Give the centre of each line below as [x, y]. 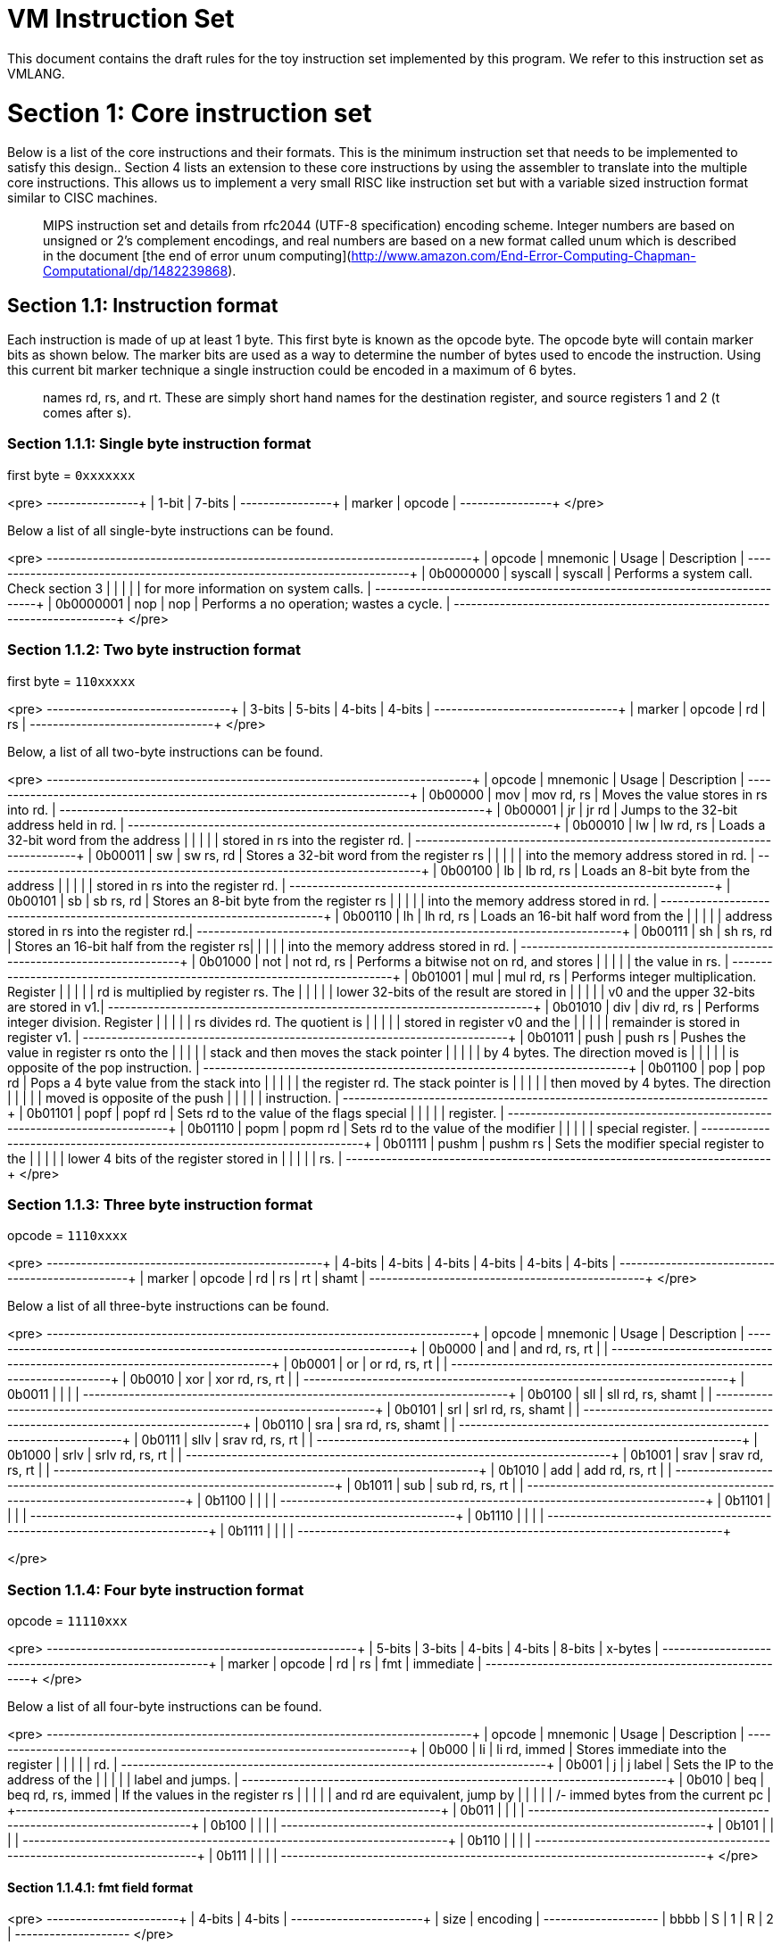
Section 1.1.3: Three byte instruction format [160, 1204]
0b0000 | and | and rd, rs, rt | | [519, 1349]
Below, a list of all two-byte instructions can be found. [165, 751]
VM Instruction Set [121, 19]
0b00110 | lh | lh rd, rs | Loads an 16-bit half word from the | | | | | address [557, 915]
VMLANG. [36, 73]
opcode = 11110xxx [67, 1621]
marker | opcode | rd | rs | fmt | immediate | [355, 1664]
